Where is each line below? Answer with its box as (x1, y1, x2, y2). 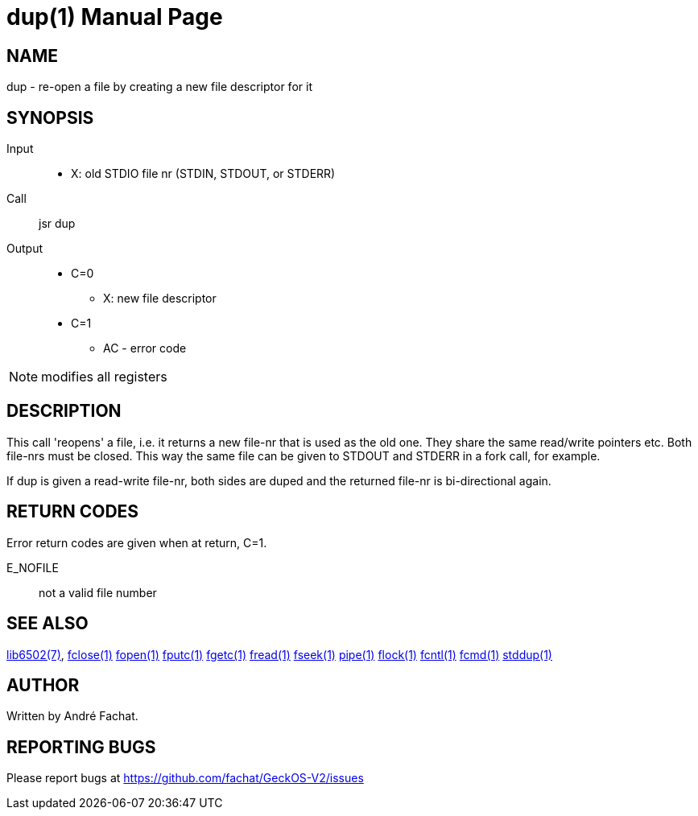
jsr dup (39, 216, 76, 231)
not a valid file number (39, 585, 157, 600)
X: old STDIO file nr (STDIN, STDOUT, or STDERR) (71, 167, 336, 181)
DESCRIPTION (6, 401, 122, 422)
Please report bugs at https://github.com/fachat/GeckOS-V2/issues (6, 771, 364, 785)
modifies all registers (41, 369, 167, 385)
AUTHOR (6, 674, 80, 695)
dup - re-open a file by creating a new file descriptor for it (6, 80, 312, 94)
